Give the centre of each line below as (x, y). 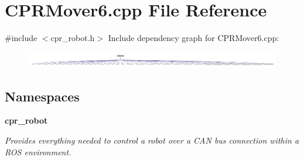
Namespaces (42, 96)
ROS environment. (38, 152)
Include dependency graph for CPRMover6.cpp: (194, 38)
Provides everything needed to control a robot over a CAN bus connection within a (152, 140)
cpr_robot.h (73, 38)
